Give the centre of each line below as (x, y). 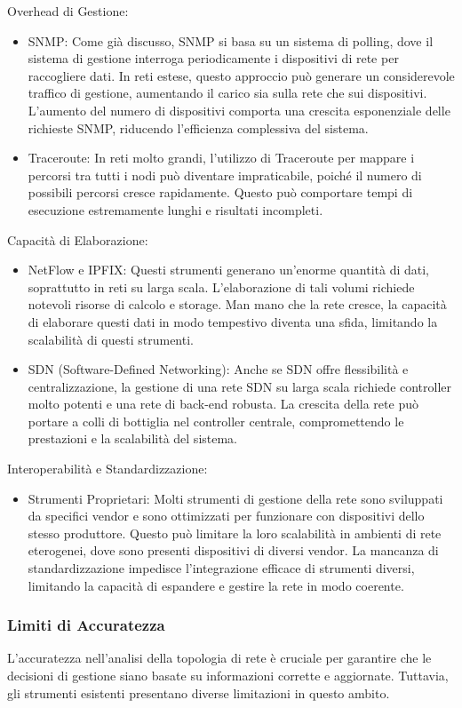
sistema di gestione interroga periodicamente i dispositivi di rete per (213, 58)
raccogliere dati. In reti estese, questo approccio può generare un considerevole (241, 75)
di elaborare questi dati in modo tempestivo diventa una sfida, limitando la (233, 321)
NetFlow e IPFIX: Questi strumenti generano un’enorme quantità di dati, (229, 270)
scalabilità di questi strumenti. (111, 339)
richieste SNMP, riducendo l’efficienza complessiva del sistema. (198, 127)
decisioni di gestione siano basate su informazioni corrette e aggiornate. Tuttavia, (228, 676)
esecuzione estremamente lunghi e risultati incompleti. (175, 209)
